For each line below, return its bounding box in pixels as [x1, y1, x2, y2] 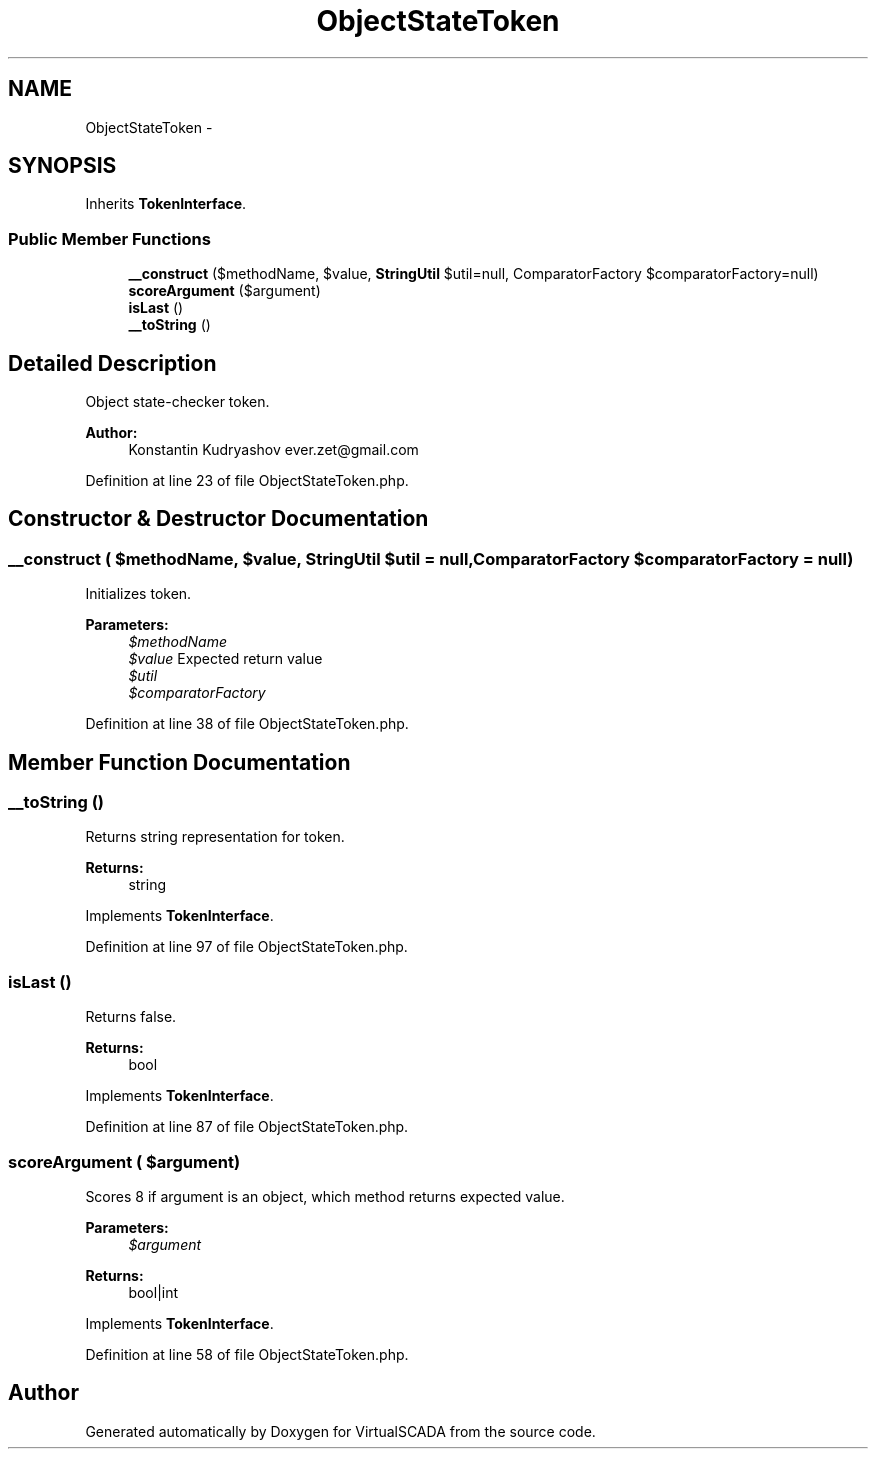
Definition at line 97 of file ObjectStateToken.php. [85, 938, 408, 956]
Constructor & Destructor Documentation [8, 506, 429, 532]
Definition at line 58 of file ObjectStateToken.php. [85, 1345, 409, 1363]
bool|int [128, 1283, 179, 1301]
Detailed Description [8, 350, 217, 376]
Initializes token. [85, 585, 192, 603]
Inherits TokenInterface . [85, 195, 247, 213]
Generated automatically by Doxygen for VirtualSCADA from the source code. [85, 1422, 596, 1440]
